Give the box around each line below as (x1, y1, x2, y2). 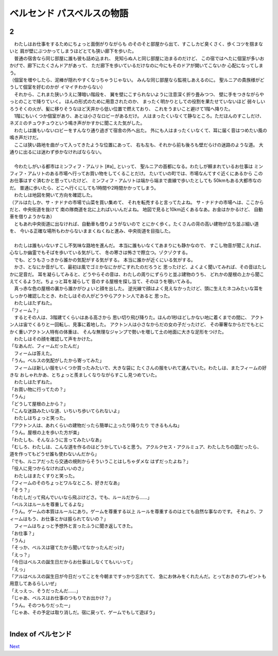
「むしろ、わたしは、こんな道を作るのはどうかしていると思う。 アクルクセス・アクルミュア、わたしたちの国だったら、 (9, 444, 262, 450)
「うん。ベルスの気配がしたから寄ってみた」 (9, 357, 105, 363)
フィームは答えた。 (13, 350, 55, 356)
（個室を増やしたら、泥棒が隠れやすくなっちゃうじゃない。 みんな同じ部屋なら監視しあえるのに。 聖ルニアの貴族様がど (9, 77, 265, 83)
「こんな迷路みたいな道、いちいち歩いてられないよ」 (9, 408, 123, 414)
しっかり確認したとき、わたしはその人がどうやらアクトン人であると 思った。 (9, 293, 173, 299)
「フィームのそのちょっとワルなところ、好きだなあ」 (9, 480, 123, 486)
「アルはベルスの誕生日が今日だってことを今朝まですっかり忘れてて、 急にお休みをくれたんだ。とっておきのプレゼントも (9, 573, 267, 579)
